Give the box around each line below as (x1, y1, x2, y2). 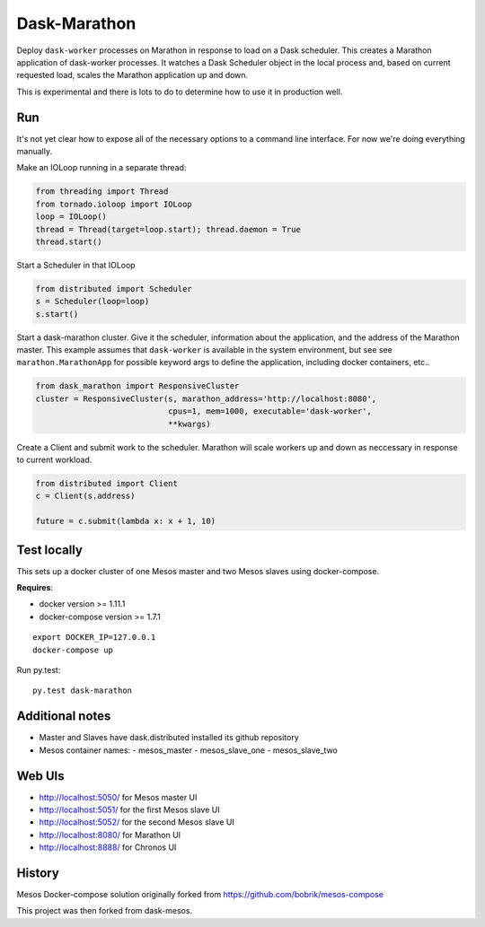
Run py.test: (16, 665, 61, 675)
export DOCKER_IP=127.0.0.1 (32, 633, 156, 643)
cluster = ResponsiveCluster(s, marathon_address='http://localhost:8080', (35, 393, 377, 404)
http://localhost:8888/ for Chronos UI (39, 842, 177, 853)
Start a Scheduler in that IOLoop (16, 259, 136, 270)
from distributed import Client (35, 478, 179, 488)
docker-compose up (32, 644, 114, 655)
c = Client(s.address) (35, 491, 136, 502)
